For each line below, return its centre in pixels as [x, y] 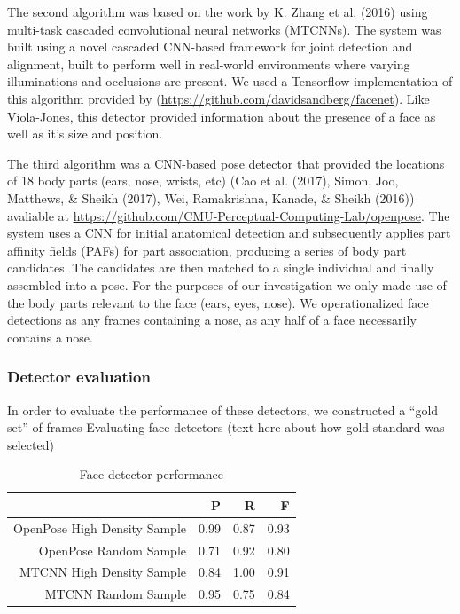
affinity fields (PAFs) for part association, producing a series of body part [207, 250]
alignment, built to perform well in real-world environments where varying [209, 63]
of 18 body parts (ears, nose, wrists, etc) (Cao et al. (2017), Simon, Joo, [203, 181]
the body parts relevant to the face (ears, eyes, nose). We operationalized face [218, 302]
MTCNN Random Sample [115, 594]
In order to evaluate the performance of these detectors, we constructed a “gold [223, 409]
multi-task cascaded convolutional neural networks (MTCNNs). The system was [224, 29]
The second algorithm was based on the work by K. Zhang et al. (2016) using [218, 12]
